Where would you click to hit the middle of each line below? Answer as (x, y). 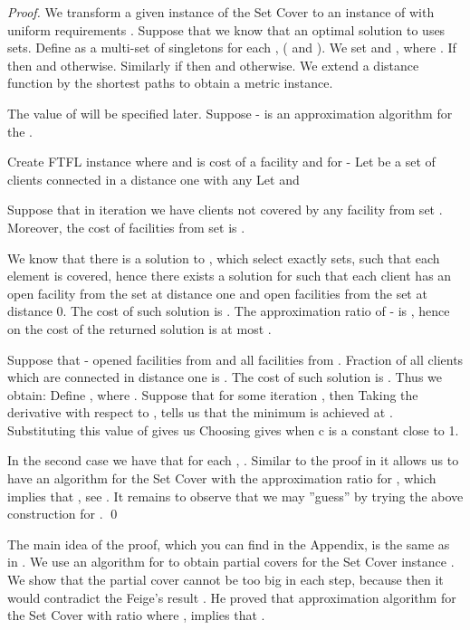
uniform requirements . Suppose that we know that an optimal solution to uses (226, 29)
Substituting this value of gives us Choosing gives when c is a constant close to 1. (233, 430)
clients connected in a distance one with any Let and (153, 179)
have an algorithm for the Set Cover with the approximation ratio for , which (222, 478)
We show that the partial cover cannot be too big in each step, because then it (225, 580)
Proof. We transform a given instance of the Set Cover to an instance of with (221, 12)
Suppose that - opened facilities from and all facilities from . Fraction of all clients (235, 359)
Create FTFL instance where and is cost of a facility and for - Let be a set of (221, 162)
